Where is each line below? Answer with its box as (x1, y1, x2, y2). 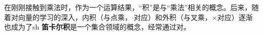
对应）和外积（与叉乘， (133, 11, 212, 22)
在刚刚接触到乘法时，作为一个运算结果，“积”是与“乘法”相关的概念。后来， (4, 2, 252, 12)
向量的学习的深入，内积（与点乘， (18, 11, 132, 22)
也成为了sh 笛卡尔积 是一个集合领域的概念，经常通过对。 (4, 21, 191, 32)
